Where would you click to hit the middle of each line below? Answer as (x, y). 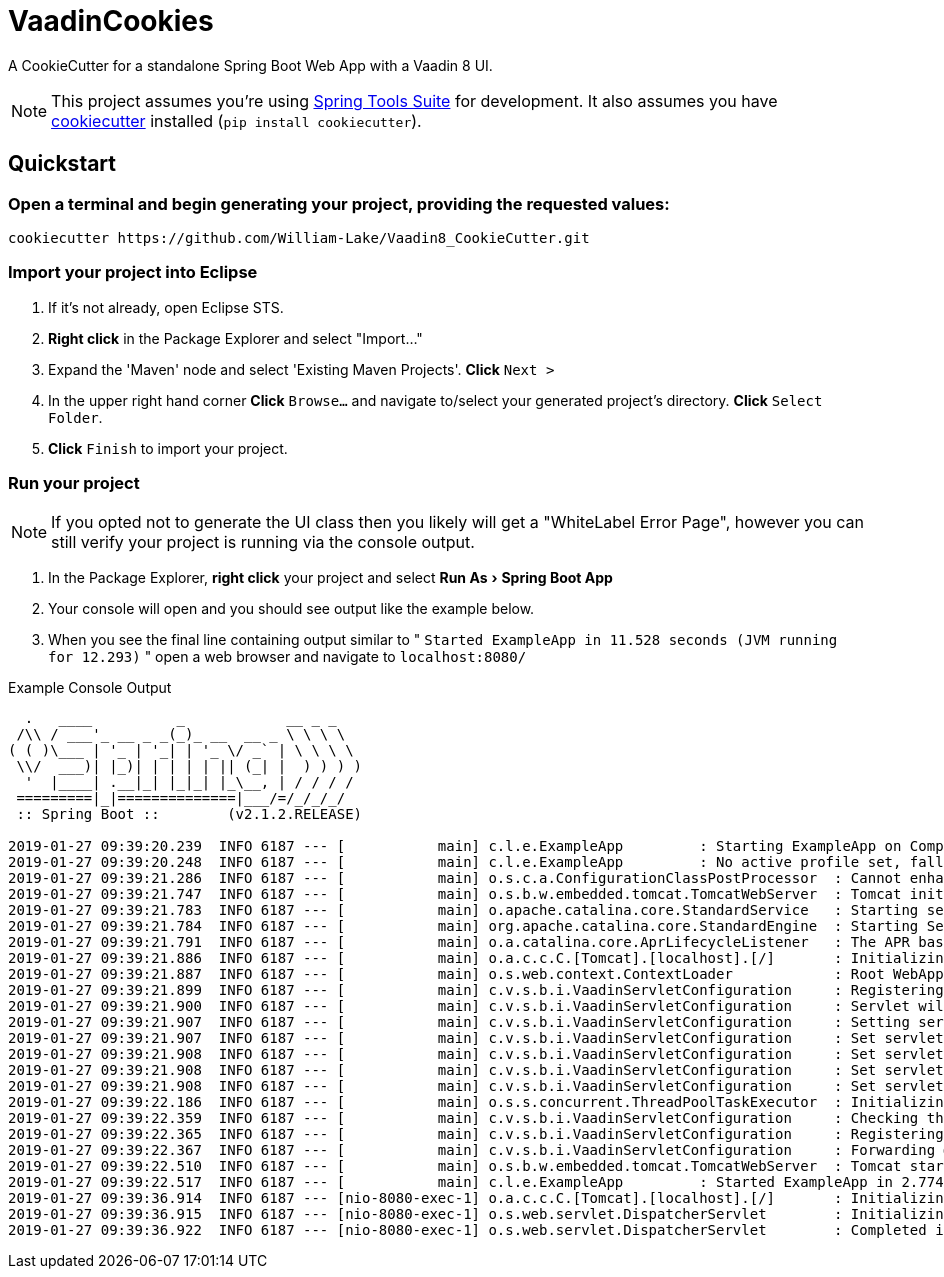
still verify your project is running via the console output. (263, 542)
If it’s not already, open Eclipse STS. (166, 307)
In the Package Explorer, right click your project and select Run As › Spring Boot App (330, 578)
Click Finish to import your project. (168, 448)
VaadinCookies (111, 21)
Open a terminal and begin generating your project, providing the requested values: (339, 203)
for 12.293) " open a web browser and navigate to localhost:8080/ (287, 657)
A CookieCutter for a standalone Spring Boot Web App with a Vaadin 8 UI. (250, 65)
